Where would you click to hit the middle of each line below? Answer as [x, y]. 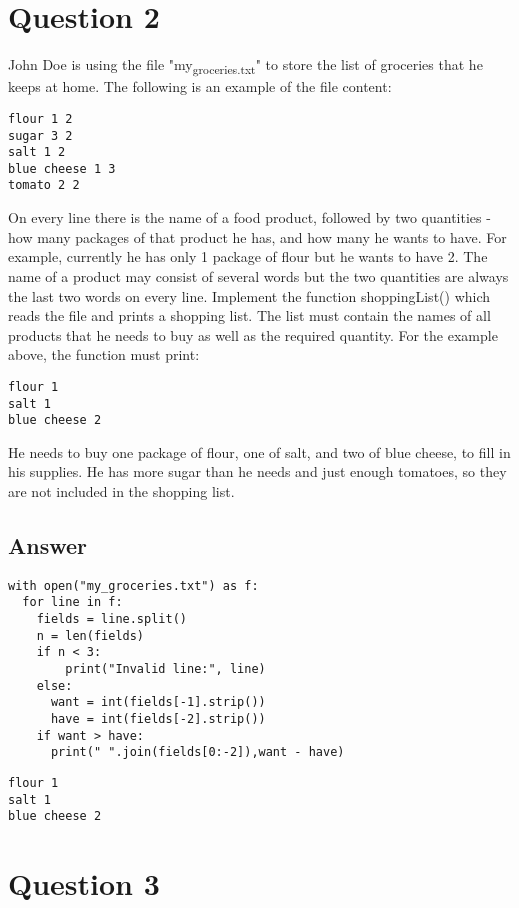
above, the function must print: [104, 354]
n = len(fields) [90, 635]
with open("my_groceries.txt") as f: [133, 585]
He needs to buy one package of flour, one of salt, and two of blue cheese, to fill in [259, 451]
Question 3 [84, 883]
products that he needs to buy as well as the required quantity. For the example [253, 334]
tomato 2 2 [44, 185]
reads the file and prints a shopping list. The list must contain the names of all [249, 315]
